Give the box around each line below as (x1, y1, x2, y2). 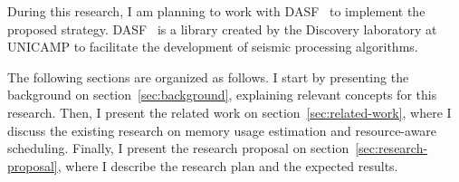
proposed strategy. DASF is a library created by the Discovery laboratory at (7, 19, 437, 38)
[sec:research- (355, 139, 428, 158)
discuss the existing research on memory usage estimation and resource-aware (7, 120, 437, 139)
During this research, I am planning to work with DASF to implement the (7, 2, 426, 20)
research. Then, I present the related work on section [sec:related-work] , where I (7, 102, 452, 121)
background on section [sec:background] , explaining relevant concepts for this (7, 85, 437, 104)
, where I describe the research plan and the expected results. (57, 156, 398, 175)
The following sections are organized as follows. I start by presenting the (7, 67, 409, 86)
